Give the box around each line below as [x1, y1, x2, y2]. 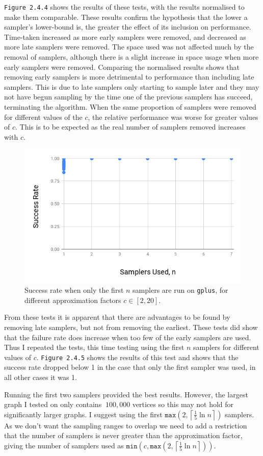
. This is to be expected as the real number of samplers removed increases [15, 121, 246, 132]
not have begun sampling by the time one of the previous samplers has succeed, [4, 91, 253, 102]
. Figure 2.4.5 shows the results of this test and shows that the [36, 351, 239, 362]
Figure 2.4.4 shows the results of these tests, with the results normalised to [4, 2, 245, 12]
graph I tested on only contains [4, 399, 102, 410]
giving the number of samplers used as [4, 440, 124, 450]
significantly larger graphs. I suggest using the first [4, 409, 163, 419]
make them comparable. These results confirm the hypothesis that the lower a [4, 11, 248, 22]
